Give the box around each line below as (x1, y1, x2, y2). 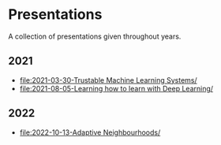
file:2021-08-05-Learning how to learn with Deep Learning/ (19, 84, 214, 93)
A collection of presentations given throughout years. (8, 32, 182, 41)
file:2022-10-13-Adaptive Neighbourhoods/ (19, 128, 161, 137)
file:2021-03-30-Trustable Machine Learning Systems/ (19, 75, 197, 84)
